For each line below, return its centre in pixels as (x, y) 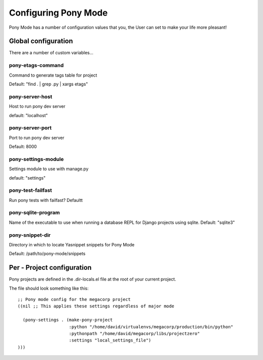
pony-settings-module (37, 159)
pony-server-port (30, 128)
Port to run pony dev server (37, 138)
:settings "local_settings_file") (110, 340)
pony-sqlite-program (35, 213)
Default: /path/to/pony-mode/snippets (47, 254)
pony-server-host (31, 97)
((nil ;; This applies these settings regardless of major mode (96, 306)
